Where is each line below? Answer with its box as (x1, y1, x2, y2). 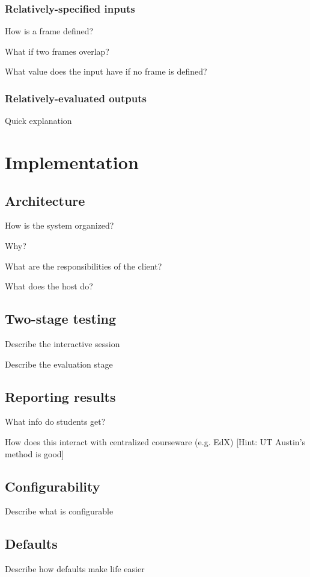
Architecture (5, 191, 85, 209)
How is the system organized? (5, 219, 114, 232)
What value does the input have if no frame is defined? (5, 65, 207, 78)
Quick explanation (5, 114, 72, 127)
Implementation (5, 150, 139, 174)
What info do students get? (5, 415, 106, 428)
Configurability (5, 477, 100, 495)
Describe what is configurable (5, 505, 114, 517)
